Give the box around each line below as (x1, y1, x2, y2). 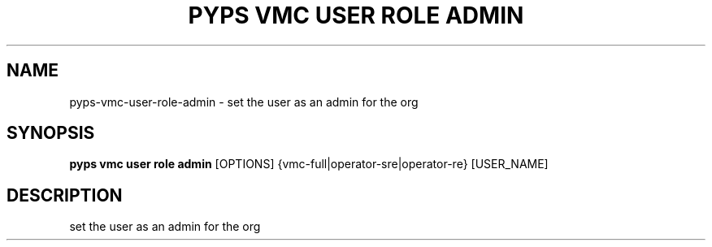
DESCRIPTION (7, 184, 123, 206)
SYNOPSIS (7, 123, 95, 144)
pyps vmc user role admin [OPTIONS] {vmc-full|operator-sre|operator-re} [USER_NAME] (69, 157, 549, 171)
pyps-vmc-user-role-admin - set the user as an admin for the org (69, 94, 419, 109)
